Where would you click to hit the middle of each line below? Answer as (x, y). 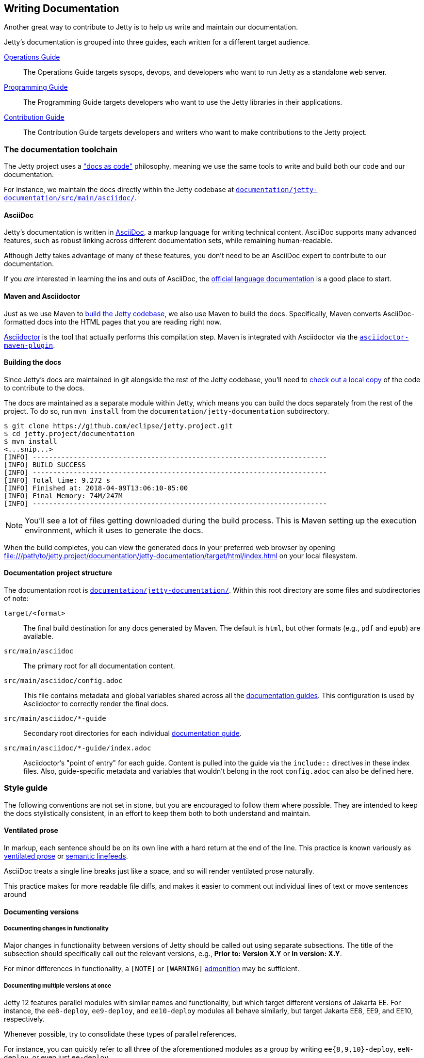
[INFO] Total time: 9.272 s (57, 480)
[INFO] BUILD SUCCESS (45, 464)
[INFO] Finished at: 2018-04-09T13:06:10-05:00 (96, 488)
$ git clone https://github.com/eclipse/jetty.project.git (119, 426)
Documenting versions (41, 912)
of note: (16, 599)
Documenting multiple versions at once (58, 985)
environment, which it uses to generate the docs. (114, 530)
